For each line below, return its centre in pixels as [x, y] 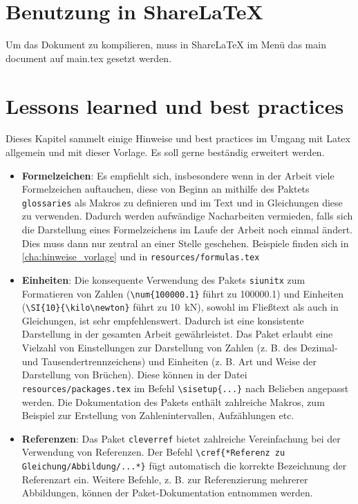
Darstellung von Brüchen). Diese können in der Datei [134, 375]
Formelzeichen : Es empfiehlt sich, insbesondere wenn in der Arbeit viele [178, 175]
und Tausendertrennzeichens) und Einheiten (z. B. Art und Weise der [169, 361]
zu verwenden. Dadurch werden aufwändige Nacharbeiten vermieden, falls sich [187, 216]
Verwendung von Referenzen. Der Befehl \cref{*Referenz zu [153, 452]
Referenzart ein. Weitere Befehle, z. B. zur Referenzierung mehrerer [165, 479]
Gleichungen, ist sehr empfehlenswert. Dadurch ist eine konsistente [163, 320]
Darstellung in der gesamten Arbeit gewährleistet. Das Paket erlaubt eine [177, 334]
